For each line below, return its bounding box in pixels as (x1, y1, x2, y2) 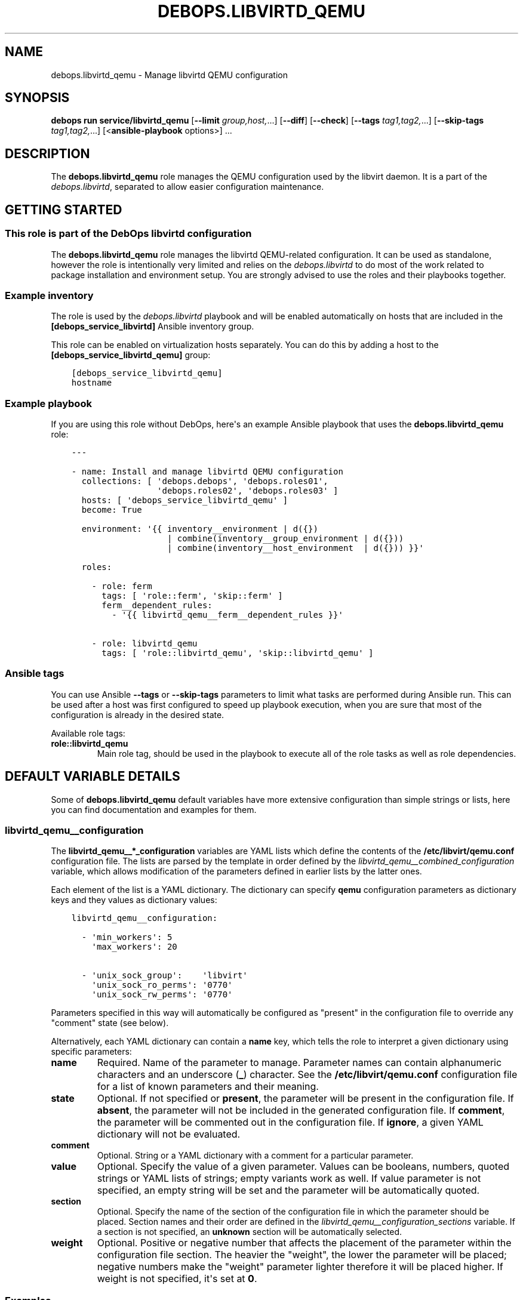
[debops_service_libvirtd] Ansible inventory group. (51, 321, 254, 332)
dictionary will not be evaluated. (97, 1128, 241, 1141)
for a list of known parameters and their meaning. (97, 1080, 319, 1093)
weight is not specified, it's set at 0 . (97, 1273, 257, 1285)
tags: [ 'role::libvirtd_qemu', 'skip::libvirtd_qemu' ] (101, 648, 374, 658)
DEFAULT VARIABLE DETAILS (5, 769, 180, 784)
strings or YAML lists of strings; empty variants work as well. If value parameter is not (97, 1172, 481, 1185)
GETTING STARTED (5, 202, 122, 217)
